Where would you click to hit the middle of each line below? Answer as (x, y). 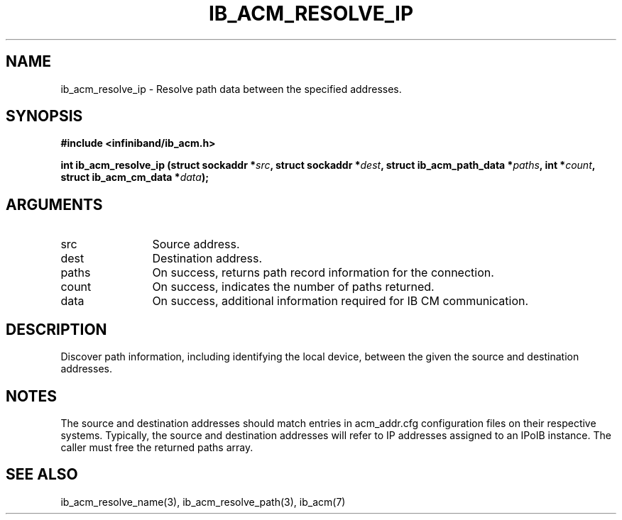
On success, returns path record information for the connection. (323, 273)
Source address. (196, 244)
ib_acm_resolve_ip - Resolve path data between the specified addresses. (231, 89)
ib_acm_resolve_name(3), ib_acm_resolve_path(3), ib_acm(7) (203, 502)
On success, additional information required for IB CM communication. (340, 301)
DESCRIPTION (56, 329)
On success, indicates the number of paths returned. (293, 287)
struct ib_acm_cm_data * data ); (135, 177)
